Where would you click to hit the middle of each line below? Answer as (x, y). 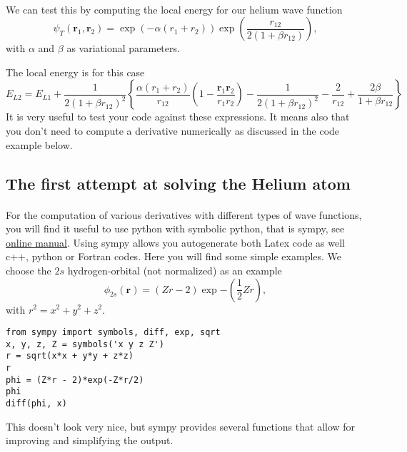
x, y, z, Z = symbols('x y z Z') (85, 344)
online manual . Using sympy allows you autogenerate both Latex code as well (175, 242)
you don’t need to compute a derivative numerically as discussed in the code (173, 130)
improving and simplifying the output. (90, 440)
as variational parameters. (123, 48)
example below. (39, 144)
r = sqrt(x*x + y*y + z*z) (70, 356)
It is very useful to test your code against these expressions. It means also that (178, 117)
